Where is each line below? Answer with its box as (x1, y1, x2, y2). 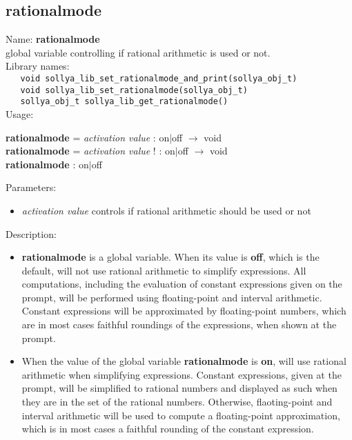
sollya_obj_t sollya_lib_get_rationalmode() (20, 97, 228, 107)
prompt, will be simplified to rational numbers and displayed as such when (21, 381, 338, 395)
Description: (6, 226, 57, 241)
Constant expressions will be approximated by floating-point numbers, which (21, 303, 346, 318)
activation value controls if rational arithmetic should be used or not (21, 203, 311, 217)
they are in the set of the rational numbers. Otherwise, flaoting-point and (21, 394, 333, 409)
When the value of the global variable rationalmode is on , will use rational (21, 354, 346, 368)
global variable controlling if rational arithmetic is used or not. (6, 45, 271, 59)
